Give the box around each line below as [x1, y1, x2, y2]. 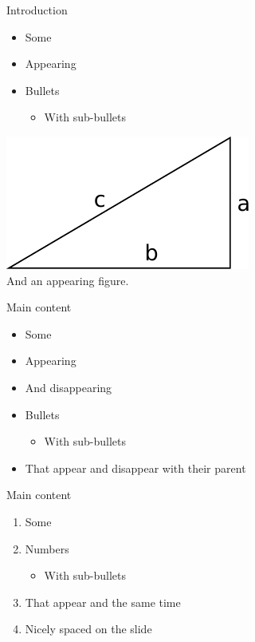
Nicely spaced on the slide [25, 620, 152, 637]
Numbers [25, 540, 69, 557]
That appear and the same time [25, 593, 181, 610]
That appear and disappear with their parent [25, 459, 246, 476]
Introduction [6, 2, 68, 18]
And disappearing [25, 378, 112, 395]
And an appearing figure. [6, 271, 129, 288]
